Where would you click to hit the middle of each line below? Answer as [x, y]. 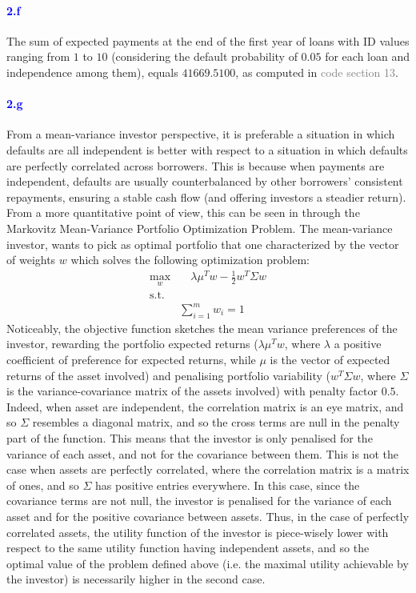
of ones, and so [43, 485]
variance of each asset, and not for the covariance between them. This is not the [202, 453]
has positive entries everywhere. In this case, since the [228, 485]
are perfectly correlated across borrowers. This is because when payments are [196, 165]
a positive [358, 344]
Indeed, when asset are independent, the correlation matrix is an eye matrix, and [205, 406]
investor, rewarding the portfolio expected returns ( [132, 344]
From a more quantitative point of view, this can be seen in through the [183, 212]
